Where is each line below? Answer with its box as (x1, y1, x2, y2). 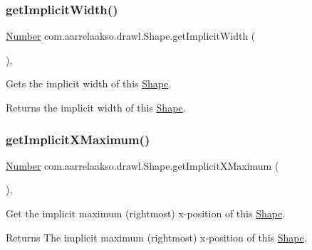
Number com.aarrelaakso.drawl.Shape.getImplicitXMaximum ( (6, 158, 279, 173)
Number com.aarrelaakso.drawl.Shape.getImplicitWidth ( (6, 28, 256, 43)
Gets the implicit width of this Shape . (6, 76, 172, 91)
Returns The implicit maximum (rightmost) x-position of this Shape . (6, 229, 307, 244)
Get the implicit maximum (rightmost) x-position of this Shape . (6, 206, 286, 220)
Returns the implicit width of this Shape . (6, 100, 186, 114)
